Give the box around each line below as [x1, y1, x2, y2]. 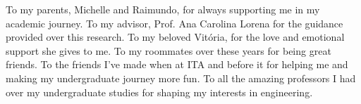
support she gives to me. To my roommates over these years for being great [6, 43, 331, 58]
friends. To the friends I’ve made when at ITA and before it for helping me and [6, 57, 348, 72]
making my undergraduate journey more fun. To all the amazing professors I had [6, 70, 356, 85]
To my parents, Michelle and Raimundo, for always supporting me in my [6, 2, 320, 16]
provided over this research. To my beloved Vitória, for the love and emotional [6, 30, 345, 44]
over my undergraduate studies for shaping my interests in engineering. [6, 84, 313, 99]
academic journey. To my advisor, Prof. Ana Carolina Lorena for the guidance [6, 15, 343, 30]
